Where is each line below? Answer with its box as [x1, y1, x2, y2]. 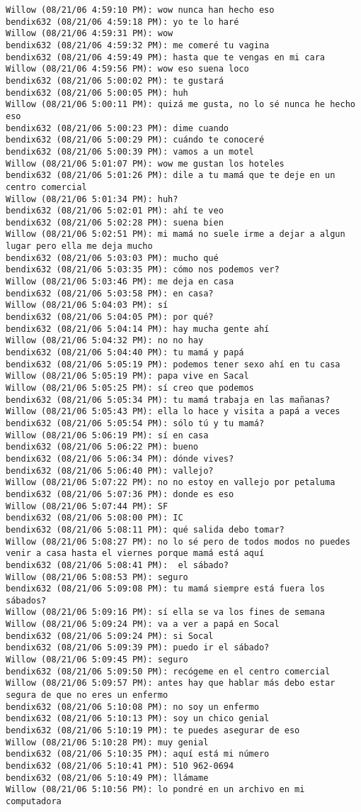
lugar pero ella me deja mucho [6, 241, 153, 252]
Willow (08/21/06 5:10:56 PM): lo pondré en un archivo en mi [6, 784, 305, 795]
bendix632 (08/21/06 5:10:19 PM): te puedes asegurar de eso [6, 725, 300, 736]
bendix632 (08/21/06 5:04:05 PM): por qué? [6, 312, 214, 323]
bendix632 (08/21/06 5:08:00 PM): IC [6, 513, 183, 523]
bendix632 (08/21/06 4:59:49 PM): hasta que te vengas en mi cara [6, 52, 326, 62]
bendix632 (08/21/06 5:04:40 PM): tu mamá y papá [6, 347, 244, 358]
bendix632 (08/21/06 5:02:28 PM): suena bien [6, 217, 224, 228]
